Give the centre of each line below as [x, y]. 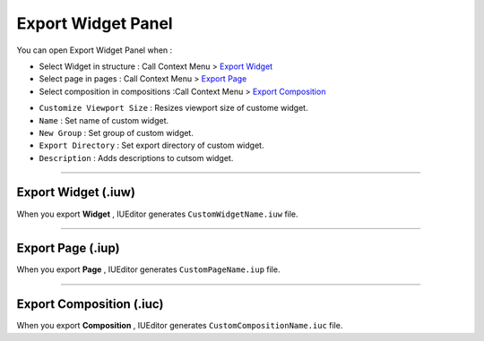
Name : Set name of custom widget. [104, 120]
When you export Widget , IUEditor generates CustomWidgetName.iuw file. [158, 214]
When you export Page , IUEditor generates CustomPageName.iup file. [148, 269]
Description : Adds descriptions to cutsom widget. [136, 158]
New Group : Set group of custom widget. [117, 132]
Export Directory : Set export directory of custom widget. [151, 145]
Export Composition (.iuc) [90, 304]
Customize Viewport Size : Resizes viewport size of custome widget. [173, 108]
